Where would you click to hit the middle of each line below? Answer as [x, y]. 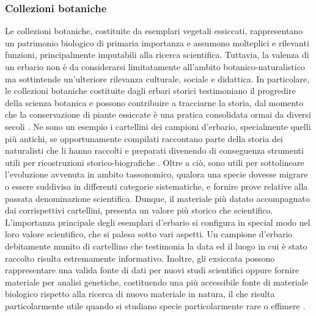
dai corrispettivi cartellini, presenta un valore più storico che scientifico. [139, 210]
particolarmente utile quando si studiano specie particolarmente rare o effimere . [155, 305]
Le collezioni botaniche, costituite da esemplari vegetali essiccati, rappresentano [154, 31]
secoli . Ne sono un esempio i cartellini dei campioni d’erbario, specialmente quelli [158, 126]
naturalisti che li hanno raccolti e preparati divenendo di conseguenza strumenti [154, 150]
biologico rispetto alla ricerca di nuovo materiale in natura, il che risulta [140, 294]
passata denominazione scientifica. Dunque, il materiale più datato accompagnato [157, 198]
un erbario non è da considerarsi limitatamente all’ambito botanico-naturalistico [155, 66]
